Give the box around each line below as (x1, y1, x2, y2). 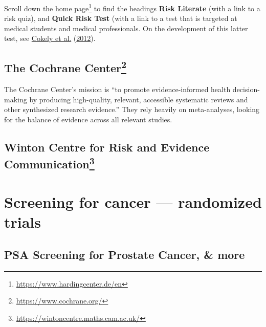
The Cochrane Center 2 (4, 58, 126, 76)
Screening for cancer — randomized (4, 191, 262, 212)
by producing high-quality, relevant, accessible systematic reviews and (29, 94, 248, 104)
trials (4, 211, 41, 232)
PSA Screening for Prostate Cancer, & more (4, 246, 245, 262)
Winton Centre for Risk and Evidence (4, 139, 210, 155)
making (4, 94, 27, 104)
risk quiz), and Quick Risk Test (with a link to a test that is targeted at (4, 13, 237, 24)
